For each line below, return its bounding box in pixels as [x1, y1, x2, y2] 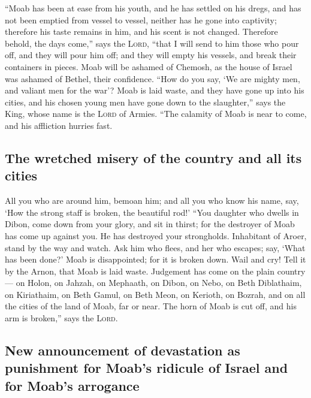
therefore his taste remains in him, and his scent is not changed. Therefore [5, 25, 278, 38]
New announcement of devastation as [5, 341, 240, 360]
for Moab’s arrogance [5, 376, 140, 394]
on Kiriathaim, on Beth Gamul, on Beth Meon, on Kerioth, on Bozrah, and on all [5, 288, 306, 300]
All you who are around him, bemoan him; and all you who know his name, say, [5, 194, 299, 207]
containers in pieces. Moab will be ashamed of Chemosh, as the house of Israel [5, 60, 292, 73]
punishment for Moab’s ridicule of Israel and [5, 358, 288, 377]
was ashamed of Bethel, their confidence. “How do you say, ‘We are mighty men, [5, 72, 300, 85]
